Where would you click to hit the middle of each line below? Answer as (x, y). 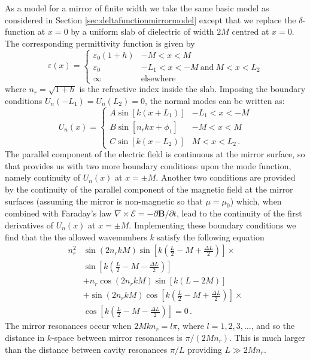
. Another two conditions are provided (226, 177)
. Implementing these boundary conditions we (212, 225)
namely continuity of (43, 177)
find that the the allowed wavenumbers (76, 237)
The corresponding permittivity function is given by (100, 43)
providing (205, 349)
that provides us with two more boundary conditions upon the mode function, (148, 165)
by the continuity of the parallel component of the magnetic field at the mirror (149, 189)
